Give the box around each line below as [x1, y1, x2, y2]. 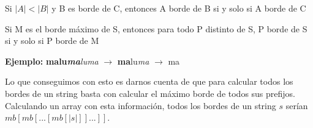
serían [285, 99, 308, 112]
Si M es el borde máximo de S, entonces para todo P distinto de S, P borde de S [5, 22, 307, 35]
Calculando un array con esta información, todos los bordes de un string [5, 99, 276, 112]
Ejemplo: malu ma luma [5, 54, 99, 67]
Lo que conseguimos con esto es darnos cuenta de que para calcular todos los [5, 75, 293, 88]
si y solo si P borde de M [5, 34, 99, 47]
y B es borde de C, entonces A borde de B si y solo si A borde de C [51, 2, 306, 14]
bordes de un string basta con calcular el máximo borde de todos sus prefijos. [5, 87, 296, 99]
